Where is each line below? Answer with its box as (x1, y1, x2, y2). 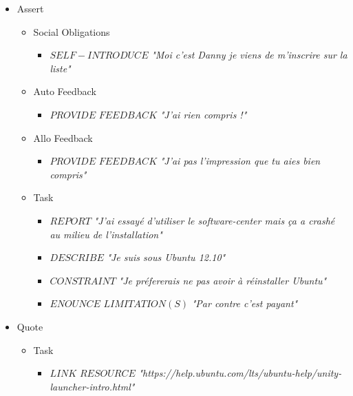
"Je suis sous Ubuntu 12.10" (107, 250, 226, 264)
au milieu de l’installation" (50, 227, 162, 241)
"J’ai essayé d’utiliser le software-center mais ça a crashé (94, 213, 335, 227)
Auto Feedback (33, 84, 96, 98)
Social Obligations (33, 24, 110, 39)
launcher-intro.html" (50, 379, 135, 393)
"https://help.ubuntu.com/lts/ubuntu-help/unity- (138, 366, 342, 380)
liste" (50, 61, 71, 75)
